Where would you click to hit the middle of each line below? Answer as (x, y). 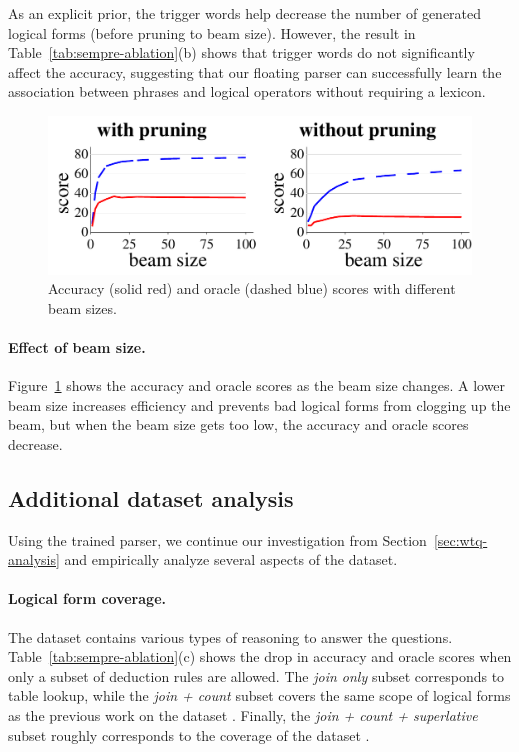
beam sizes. (82, 307)
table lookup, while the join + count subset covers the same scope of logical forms (259, 695)
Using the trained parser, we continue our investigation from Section (217, 539)
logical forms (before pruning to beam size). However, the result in (212, 32)
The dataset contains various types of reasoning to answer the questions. (230, 636)
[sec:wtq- (460, 539)
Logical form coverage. (87, 598)
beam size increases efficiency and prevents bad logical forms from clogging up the (259, 404)
